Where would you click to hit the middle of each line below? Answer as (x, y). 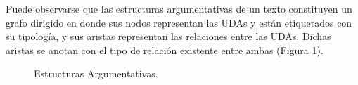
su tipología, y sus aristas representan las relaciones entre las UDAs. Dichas (168, 36)
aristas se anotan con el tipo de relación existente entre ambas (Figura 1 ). (165, 50)
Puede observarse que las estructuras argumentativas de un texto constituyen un (179, 8)
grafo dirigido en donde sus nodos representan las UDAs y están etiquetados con (179, 22)
